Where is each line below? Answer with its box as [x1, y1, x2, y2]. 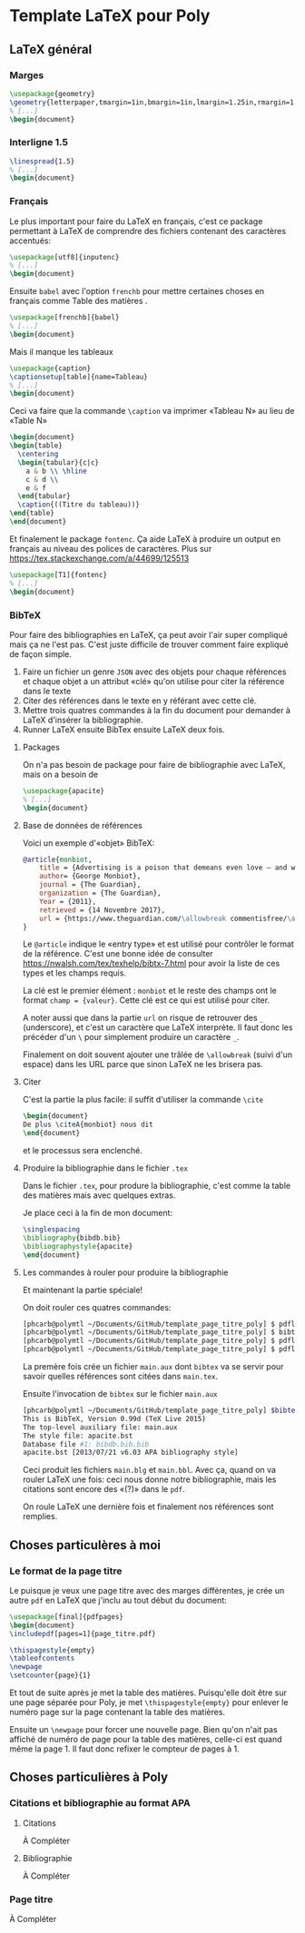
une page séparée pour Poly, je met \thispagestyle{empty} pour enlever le [9, 1697, 289, 1708]
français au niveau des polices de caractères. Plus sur [9, 543, 212, 554]
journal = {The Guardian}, [39, 880, 142, 889]
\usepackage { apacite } [22, 786, 105, 795]
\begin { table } [9, 441, 64, 450]
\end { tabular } [17, 492, 71, 501]
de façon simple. [9, 648, 73, 659]
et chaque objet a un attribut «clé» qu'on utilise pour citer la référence [22, 675, 285, 686]
